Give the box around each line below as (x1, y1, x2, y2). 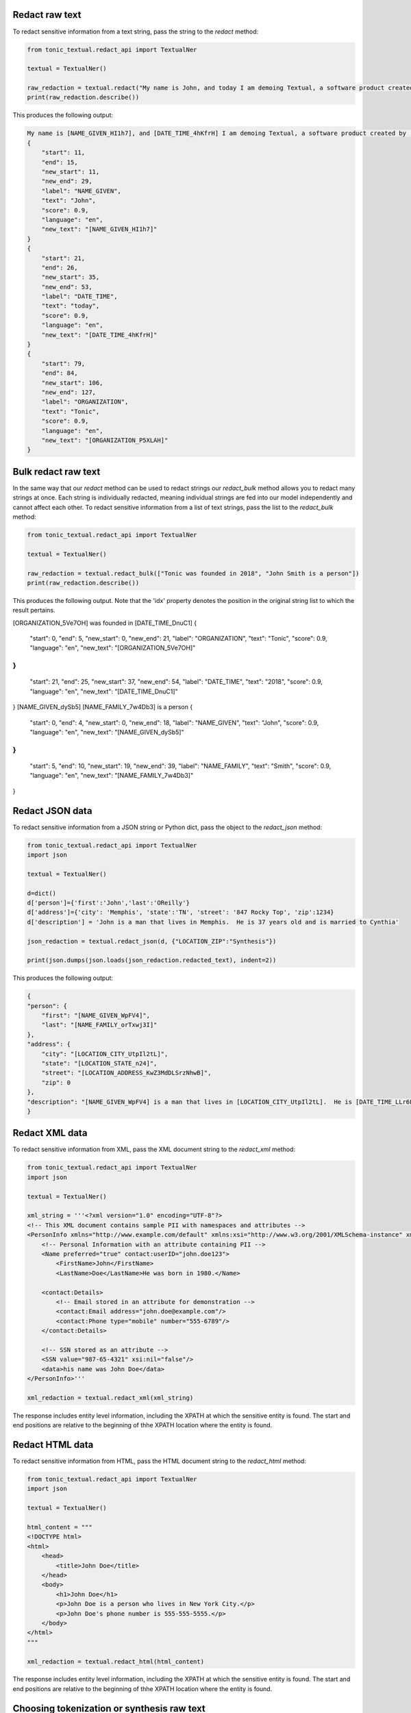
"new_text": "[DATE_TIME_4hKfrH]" (41, 331, 158, 338)
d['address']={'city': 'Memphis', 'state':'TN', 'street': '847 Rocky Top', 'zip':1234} (27, 909, 335, 916)
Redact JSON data (12, 805, 92, 817)
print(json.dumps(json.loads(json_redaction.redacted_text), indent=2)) (27, 957, 277, 964)
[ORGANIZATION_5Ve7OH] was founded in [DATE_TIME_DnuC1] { (12, 619, 197, 627)
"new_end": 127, (41, 388, 96, 396)
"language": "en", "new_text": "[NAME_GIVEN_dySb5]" (29, 728, 184, 736)
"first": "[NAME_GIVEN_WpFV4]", (41, 1011, 151, 1020)
